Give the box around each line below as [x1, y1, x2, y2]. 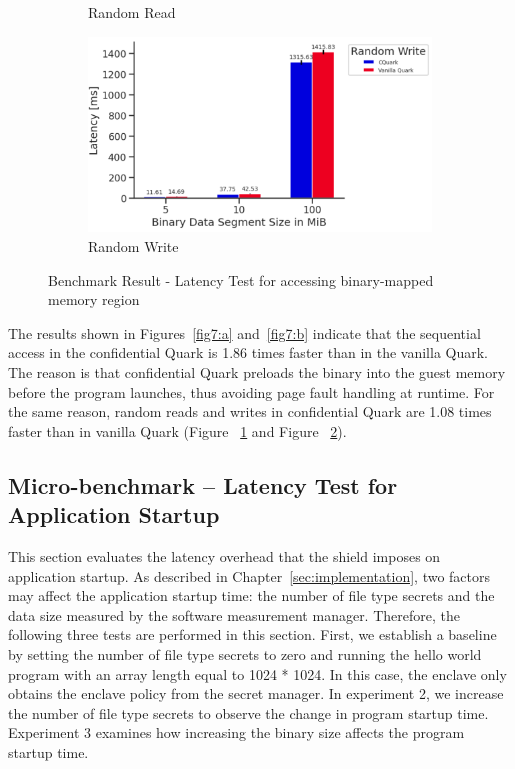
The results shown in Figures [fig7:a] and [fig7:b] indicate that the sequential [8, 322, 481, 343]
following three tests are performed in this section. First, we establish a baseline [8, 624, 497, 645]
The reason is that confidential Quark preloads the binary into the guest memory [8, 362, 506, 382]
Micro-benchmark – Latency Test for [8, 469, 398, 500]
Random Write [88, 236, 179, 257]
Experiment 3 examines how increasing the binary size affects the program [8, 722, 465, 743]
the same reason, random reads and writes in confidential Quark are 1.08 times [8, 401, 492, 422]
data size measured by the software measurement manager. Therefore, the [8, 604, 460, 625]
